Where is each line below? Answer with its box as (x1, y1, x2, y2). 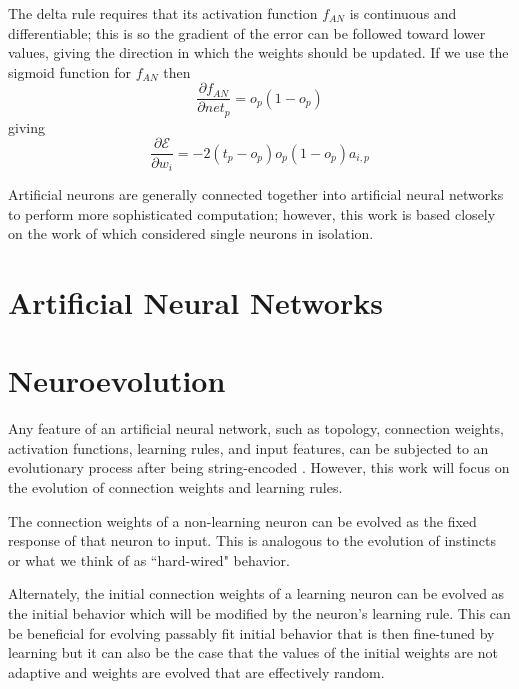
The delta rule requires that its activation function (8, 3, 318, 23)
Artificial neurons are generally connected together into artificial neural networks (8, 184, 504, 204)
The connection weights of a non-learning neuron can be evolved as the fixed (8, 510, 477, 531)
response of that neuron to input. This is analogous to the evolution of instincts (8, 530, 496, 551)
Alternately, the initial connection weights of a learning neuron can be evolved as (8, 583, 505, 604)
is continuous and (349, 3, 457, 23)
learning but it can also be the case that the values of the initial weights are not (8, 642, 498, 663)
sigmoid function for (8, 61, 132, 82)
